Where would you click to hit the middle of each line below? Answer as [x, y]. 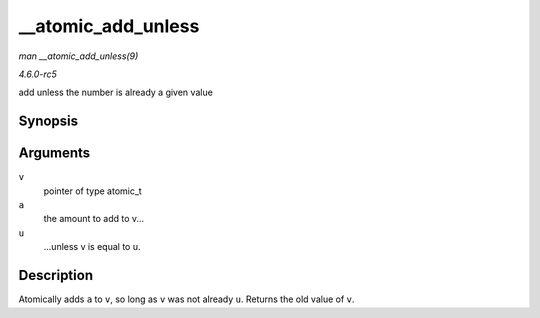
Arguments [54, 153]
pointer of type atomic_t [92, 191]
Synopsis [48, 121]
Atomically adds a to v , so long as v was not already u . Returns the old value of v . [186, 299]
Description [56, 275]
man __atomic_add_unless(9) [78, 56]
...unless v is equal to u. [92, 247]
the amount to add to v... [94, 219]
